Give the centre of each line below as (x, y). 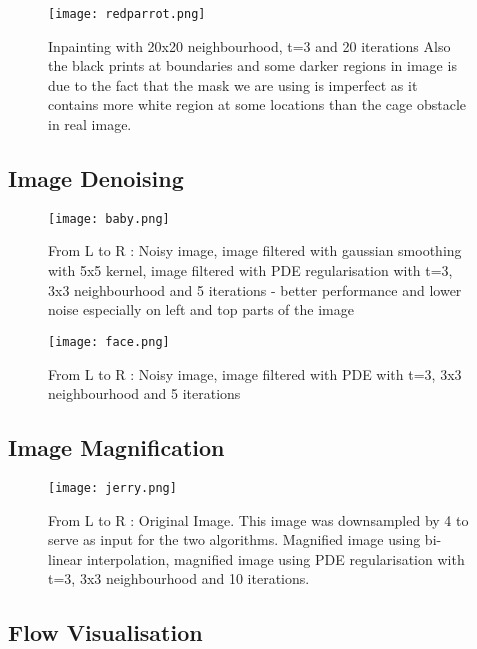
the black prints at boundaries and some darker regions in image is (252, 65)
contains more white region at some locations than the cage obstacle (257, 104)
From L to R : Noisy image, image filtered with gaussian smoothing (255, 250)
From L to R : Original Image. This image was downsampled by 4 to (258, 519)
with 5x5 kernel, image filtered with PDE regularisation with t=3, (250, 270)
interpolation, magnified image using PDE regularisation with (275, 558)
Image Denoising (96, 178)
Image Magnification (116, 447)
